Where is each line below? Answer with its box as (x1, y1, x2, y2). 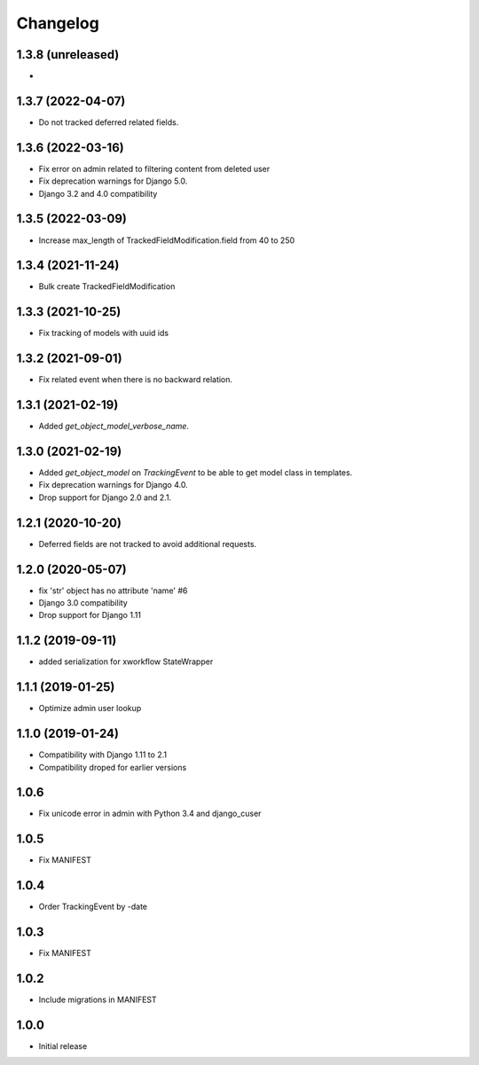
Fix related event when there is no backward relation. (38, 374, 233, 385)
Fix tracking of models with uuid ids (38, 328, 169, 339)
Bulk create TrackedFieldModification (38, 281, 176, 292)
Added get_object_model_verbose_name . (38, 421, 190, 432)
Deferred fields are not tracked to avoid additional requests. (38, 538, 257, 549)
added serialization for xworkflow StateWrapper (38, 656, 214, 667)
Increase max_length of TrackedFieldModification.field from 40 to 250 (38, 235, 295, 246)
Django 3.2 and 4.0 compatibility (38, 188, 158, 199)
